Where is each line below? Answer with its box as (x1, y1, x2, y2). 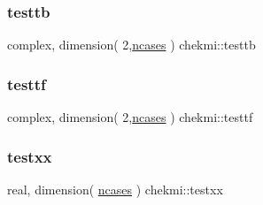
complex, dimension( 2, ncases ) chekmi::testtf (7, 108, 253, 126)
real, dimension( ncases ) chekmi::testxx (7, 179, 223, 198)
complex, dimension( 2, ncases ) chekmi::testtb (7, 35, 256, 54)
